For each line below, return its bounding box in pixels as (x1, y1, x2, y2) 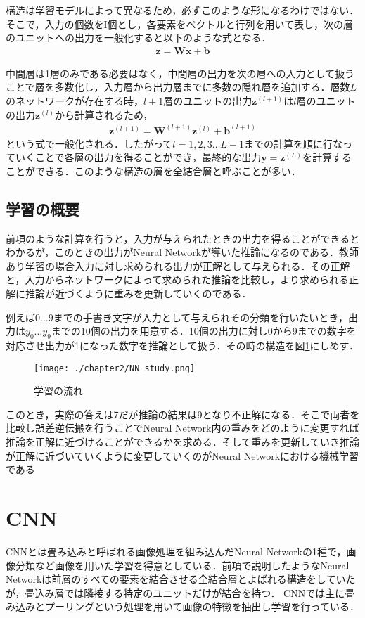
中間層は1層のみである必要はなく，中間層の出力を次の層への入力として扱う (6, 65, 355, 80)
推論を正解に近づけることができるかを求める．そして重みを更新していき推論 (6, 434, 359, 449)
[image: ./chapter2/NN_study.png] (34, 363, 196, 373)
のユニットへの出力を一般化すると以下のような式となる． (6, 30, 271, 45)
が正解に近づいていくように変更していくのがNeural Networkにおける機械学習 (6, 448, 359, 463)
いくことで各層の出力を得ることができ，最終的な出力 (15, 150, 262, 165)
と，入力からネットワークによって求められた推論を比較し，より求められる (6, 272, 350, 287)
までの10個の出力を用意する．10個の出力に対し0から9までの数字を (51, 323, 357, 338)
